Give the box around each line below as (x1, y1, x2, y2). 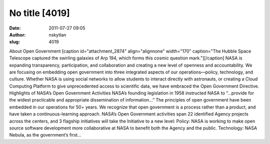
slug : (9, 39, 20, 45)
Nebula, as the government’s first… (9, 132, 82, 138)
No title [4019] (9, 7, 70, 18)
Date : (9, 25, 21, 31)
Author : (9, 31, 26, 37)
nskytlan (48, 31, 66, 37)
